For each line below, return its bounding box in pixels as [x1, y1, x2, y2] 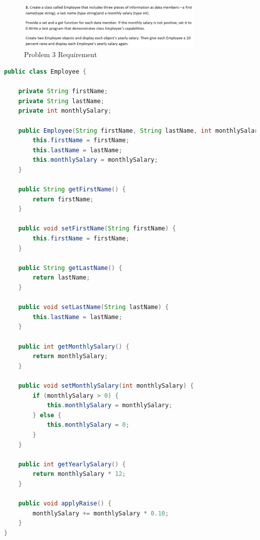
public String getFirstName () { [18, 186, 126, 193]
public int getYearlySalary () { [18, 460, 126, 468]
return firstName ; [32, 195, 93, 203]
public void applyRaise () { [18, 500, 111, 507]
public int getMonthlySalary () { [18, 343, 129, 350]
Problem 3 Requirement [24, 49, 97, 60]
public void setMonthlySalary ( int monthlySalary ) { [18, 382, 194, 389]
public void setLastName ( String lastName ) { [18, 304, 169, 311]
